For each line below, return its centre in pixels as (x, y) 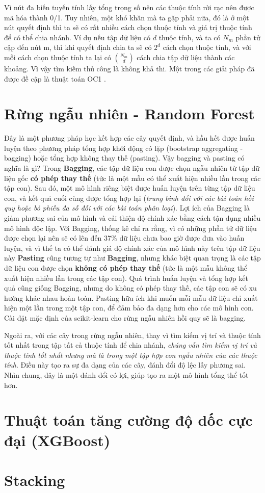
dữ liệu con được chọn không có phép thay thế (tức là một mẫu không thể (126, 268)
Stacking (35, 479)
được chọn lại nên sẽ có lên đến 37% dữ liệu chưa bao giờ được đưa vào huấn (124, 238)
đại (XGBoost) (57, 440)
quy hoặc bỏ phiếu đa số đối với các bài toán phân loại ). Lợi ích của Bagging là (127, 208)
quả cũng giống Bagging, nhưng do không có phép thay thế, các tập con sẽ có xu (130, 288)
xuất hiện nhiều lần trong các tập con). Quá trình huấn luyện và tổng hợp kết (126, 278)
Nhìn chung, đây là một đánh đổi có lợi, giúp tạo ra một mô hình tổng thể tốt (126, 374)
